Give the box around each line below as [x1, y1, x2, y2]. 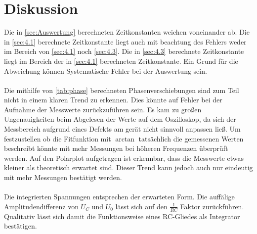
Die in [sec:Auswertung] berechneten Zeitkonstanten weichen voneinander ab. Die [4, 27, 250, 37]
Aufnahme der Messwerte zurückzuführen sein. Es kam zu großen [4, 104, 202, 114]
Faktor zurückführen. [180, 201, 244, 211]
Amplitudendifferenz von [4, 201, 79, 211]
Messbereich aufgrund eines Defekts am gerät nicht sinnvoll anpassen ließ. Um [4, 124, 241, 134]
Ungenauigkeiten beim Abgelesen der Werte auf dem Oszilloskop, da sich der [4, 114, 236, 124]
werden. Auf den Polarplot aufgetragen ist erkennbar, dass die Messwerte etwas [4, 152, 244, 163]
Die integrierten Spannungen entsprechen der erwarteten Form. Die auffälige [4, 191, 235, 202]
